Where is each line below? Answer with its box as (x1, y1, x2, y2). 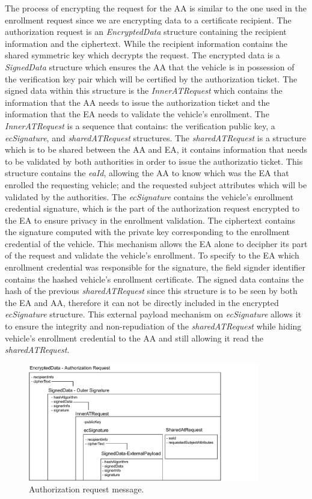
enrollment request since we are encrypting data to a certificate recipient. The (5, 13, 292, 26)
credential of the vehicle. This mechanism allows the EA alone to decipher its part (5, 237, 308, 249)
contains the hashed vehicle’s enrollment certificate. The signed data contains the (5, 272, 304, 285)
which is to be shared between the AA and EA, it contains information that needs (5, 143, 308, 156)
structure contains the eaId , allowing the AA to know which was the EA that (5, 167, 289, 179)
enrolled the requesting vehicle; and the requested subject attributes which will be (5, 178, 307, 191)
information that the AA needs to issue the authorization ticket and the (5, 96, 270, 108)
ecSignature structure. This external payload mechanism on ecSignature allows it (5, 308, 302, 320)
